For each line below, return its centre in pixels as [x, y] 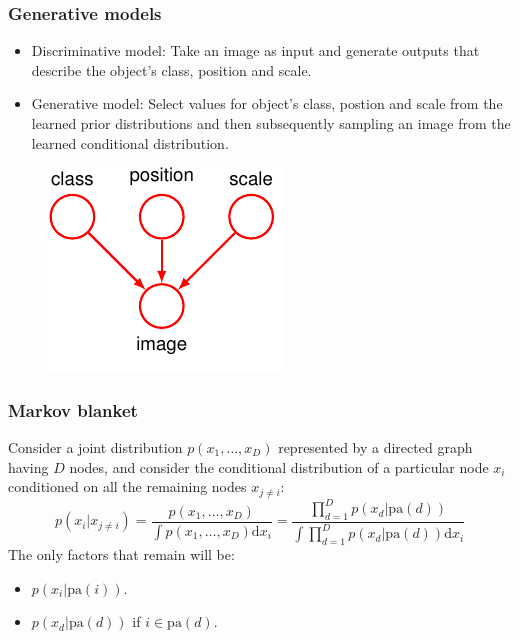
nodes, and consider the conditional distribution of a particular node [279, 466]
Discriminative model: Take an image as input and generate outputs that [255, 50]
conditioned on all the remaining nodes [127, 486]
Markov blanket [73, 409]
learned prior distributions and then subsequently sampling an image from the [271, 123]
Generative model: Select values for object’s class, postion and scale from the [267, 103]
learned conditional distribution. [130, 142]
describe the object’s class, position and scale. [171, 69]
